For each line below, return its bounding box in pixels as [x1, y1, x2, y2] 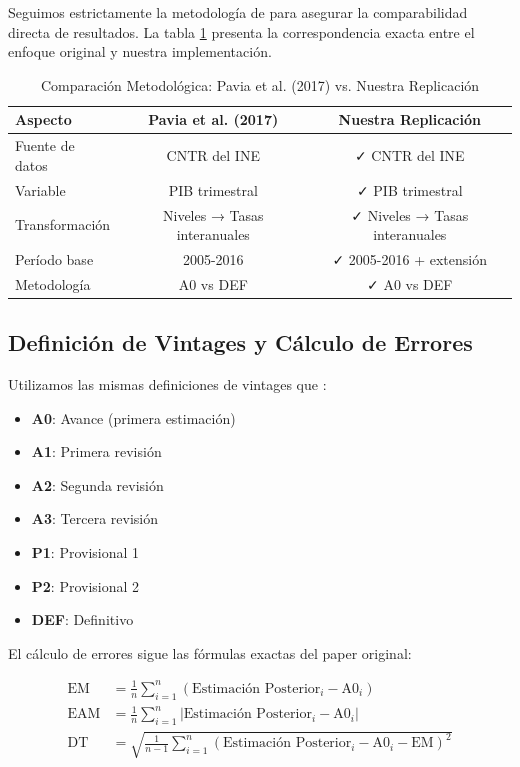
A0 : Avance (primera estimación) [31, 407, 236, 428]
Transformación [15, 214, 111, 235]
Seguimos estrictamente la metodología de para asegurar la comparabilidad [8, 2, 468, 22]
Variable [15, 179, 66, 200]
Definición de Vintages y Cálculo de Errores [8, 327, 473, 358]
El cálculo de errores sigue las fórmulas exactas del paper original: [8, 642, 412, 663]
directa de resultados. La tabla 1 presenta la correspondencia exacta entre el [8, 21, 475, 42]
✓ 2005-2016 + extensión [332, 248, 487, 269]
